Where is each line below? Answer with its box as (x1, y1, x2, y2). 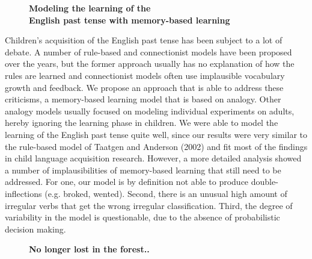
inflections (5, 187, 42, 199)
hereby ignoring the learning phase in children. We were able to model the (5, 116, 278, 129)
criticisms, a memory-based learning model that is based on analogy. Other (5, 93, 281, 105)
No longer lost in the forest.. (29, 243, 150, 255)
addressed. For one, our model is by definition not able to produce (5, 175, 249, 188)
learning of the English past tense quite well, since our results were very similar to (5, 128, 307, 140)
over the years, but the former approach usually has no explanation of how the (5, 57, 295, 70)
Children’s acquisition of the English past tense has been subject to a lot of (5, 34, 283, 46)
